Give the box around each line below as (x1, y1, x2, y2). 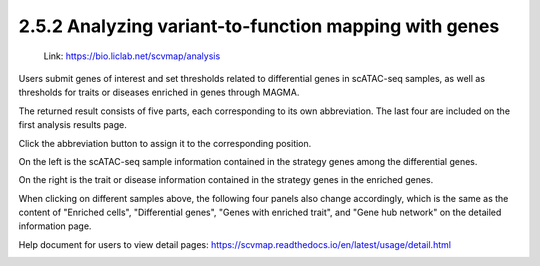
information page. (18, 220, 92, 232)
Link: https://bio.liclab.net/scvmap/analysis (43, 50, 221, 62)
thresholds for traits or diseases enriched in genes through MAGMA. (18, 86, 300, 99)
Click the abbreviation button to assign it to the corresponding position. (18, 137, 312, 149)
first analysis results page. (18, 119, 127, 131)
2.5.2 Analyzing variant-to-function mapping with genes (18, 15, 500, 37)
